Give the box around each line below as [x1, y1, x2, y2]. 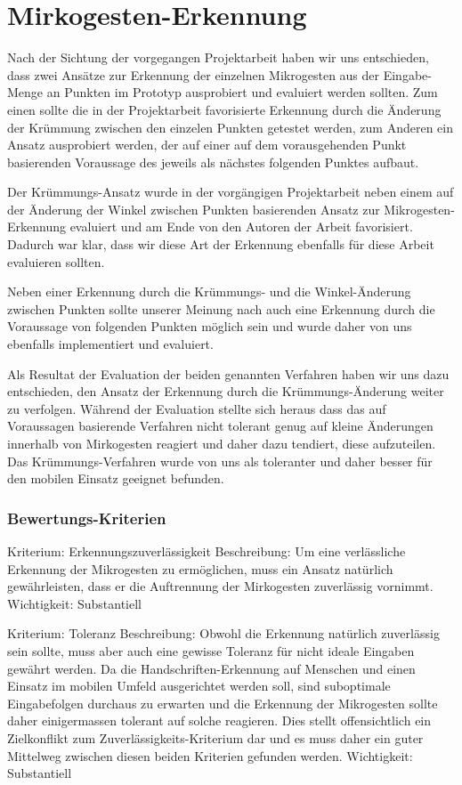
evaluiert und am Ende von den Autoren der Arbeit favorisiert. [69, 217, 413, 236]
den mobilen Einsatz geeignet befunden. [7, 469, 224, 488]
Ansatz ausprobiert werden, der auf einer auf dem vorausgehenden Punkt [7, 135, 407, 154]
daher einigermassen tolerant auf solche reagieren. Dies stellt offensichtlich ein [7, 711, 432, 730]
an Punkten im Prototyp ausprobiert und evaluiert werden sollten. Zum [46, 83, 438, 101]
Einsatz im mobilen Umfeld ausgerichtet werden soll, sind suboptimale [7, 676, 391, 695]
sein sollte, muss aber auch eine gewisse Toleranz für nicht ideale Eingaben [7, 641, 415, 660]
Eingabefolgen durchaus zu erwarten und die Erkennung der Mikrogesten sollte [7, 693, 438, 712]
